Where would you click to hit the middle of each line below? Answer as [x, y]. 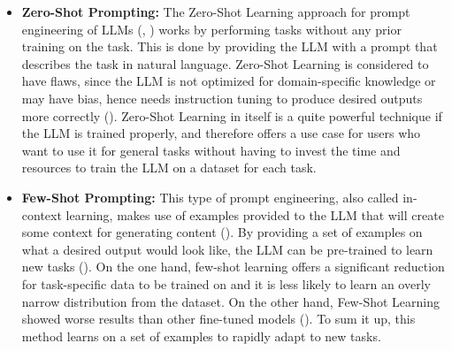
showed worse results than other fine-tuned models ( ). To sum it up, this [218, 319]
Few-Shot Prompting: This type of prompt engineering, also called [210, 197]
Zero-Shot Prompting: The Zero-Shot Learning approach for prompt [216, 11]
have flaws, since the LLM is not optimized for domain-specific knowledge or [229, 81]
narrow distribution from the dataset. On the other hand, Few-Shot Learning [230, 301]
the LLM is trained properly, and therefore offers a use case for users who [221, 133]
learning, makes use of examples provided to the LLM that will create [255, 214]
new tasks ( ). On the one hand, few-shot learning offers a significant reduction [233, 267]
